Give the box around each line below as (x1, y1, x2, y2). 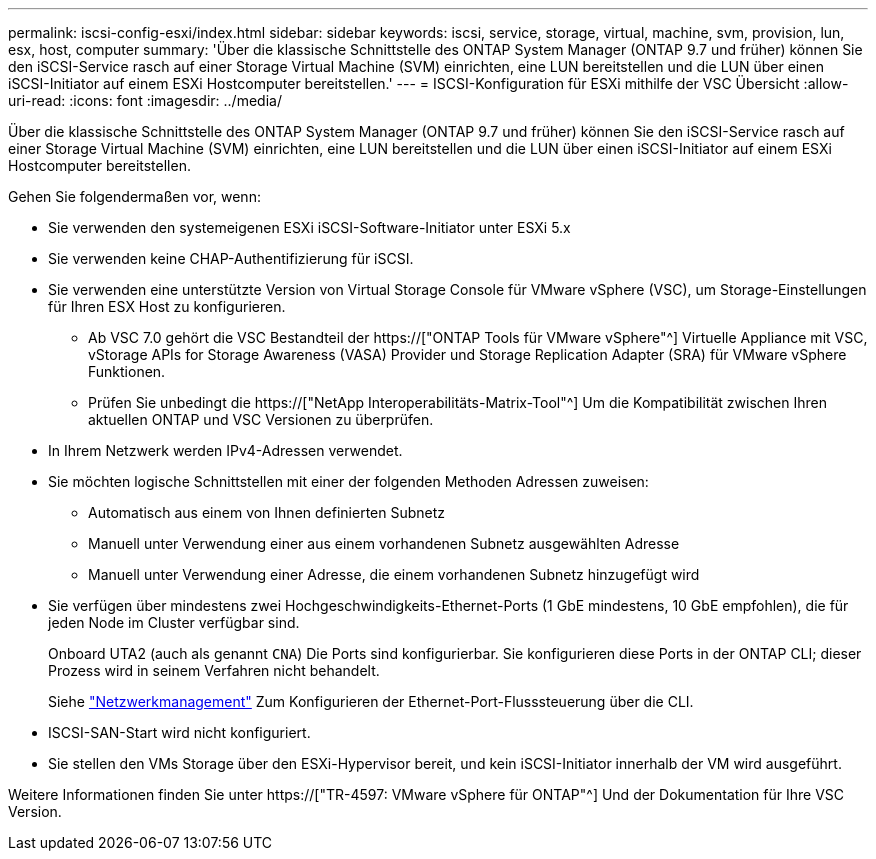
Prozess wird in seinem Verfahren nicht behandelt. (48, 662, 380, 679)
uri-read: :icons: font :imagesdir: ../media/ (8, 92, 282, 109)
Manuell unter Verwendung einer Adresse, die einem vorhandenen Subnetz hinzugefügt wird (88, 566, 700, 583)
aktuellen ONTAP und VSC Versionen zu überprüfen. (88, 411, 434, 428)
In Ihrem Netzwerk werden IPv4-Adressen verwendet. (48, 442, 403, 459)
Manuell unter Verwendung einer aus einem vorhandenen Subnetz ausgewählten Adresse (88, 535, 680, 552)
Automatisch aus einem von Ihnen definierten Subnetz (88, 504, 446, 521)
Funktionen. (88, 363, 166, 380)
